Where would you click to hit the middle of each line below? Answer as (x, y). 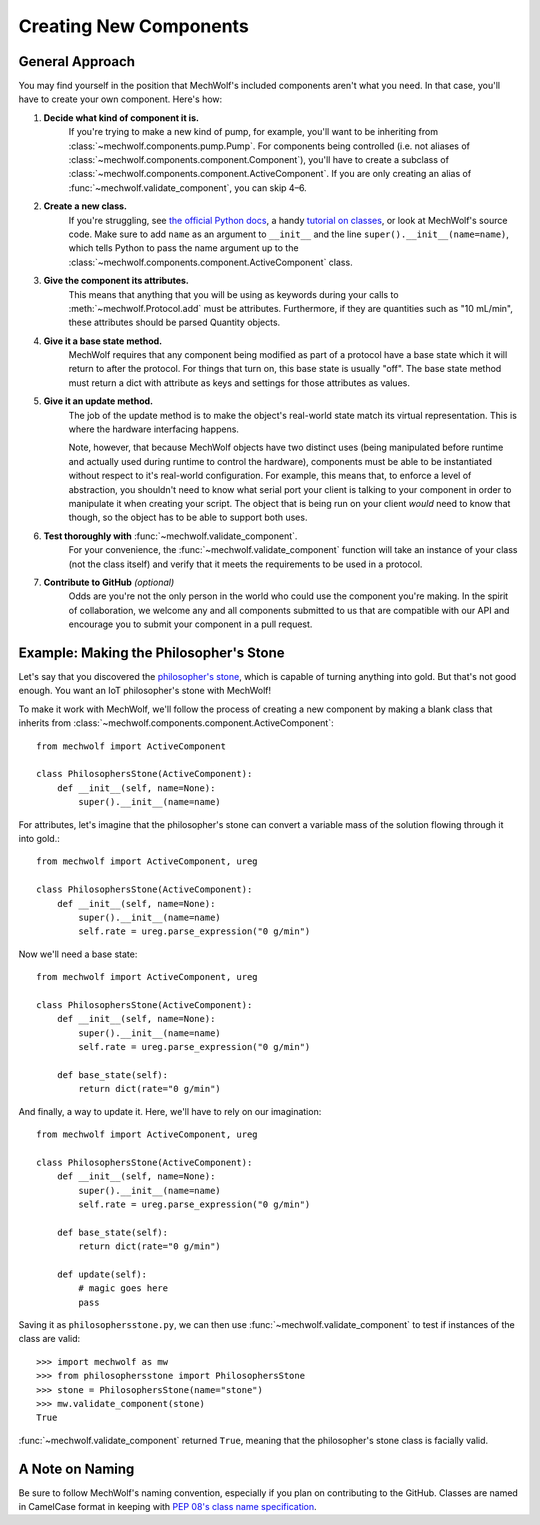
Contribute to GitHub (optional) (109, 582)
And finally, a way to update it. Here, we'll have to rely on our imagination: (170, 1111)
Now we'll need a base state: (78, 954)
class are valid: (49, 1339)
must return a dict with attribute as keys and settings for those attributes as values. (239, 382)
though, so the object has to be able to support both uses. (188, 517)
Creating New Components (133, 26)
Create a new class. (85, 206)
